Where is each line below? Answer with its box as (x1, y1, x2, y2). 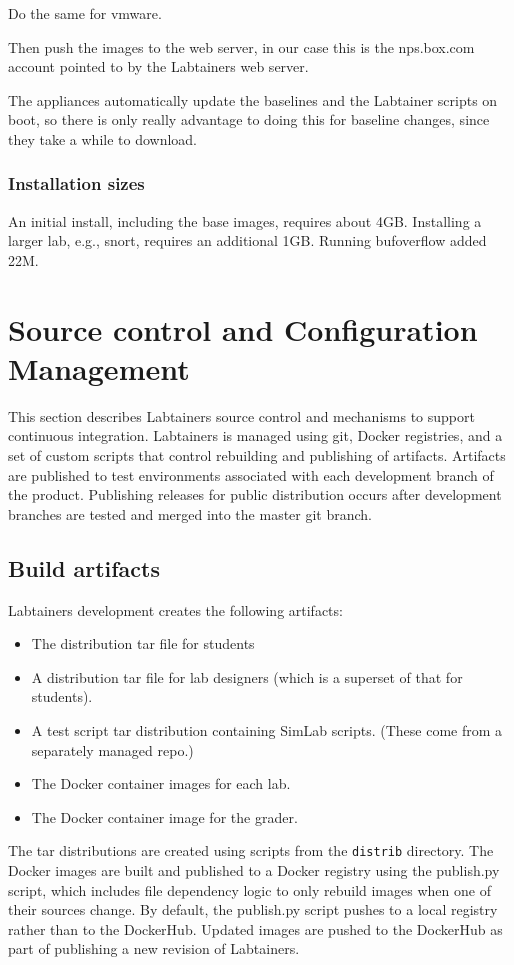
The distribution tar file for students (31, 633, 255, 654)
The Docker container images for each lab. (31, 773, 291, 794)
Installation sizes (8, 171, 145, 196)
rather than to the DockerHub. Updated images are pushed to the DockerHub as (8, 918, 503, 939)
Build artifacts (8, 552, 160, 583)
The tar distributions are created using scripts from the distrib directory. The (8, 840, 494, 861)
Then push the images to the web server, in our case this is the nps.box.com (8, 36, 475, 57)
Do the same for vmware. (8, 3, 162, 23)
